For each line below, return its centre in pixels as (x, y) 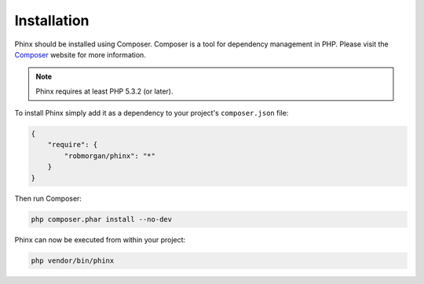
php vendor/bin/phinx (73, 260)
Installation (52, 20)
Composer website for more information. (80, 54)
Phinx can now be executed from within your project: (100, 239)
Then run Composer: (48, 198)
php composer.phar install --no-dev (102, 219)
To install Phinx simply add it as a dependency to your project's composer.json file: (152, 113)
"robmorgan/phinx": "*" (110, 156)
